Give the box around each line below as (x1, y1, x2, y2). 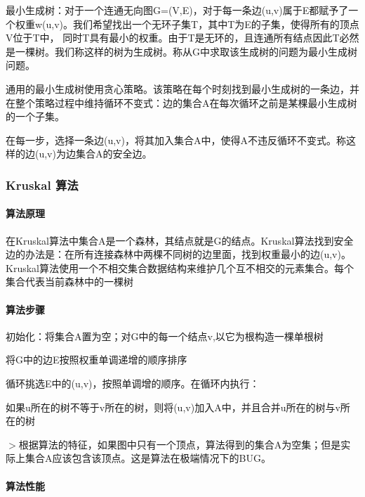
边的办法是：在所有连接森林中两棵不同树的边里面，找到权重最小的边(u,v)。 (6, 247, 351, 262)
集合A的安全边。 (75, 146, 152, 161)
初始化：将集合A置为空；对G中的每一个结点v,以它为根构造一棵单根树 (6, 328, 324, 343)
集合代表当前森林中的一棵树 (6, 274, 133, 289)
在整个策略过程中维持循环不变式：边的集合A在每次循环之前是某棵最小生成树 (6, 95, 357, 110)
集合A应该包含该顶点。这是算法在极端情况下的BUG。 (25, 451, 271, 465)
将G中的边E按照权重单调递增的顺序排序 (6, 352, 187, 367)
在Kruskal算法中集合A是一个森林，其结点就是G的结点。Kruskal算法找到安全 (6, 233, 354, 247)
